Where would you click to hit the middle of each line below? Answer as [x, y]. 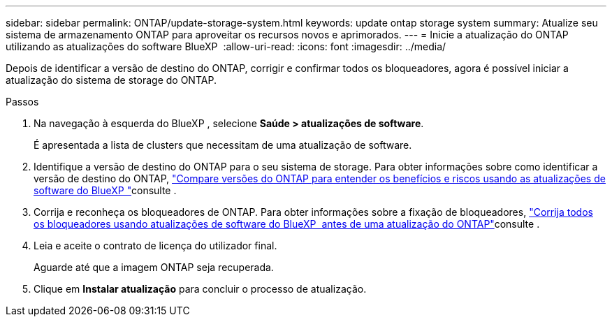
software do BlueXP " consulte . [105, 190]
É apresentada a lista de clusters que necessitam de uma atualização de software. [223, 145]
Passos [22, 102]
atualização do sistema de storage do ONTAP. [111, 80]
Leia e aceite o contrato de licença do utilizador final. [155, 246]
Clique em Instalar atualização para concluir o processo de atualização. [200, 289]
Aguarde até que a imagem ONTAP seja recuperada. [154, 267]
